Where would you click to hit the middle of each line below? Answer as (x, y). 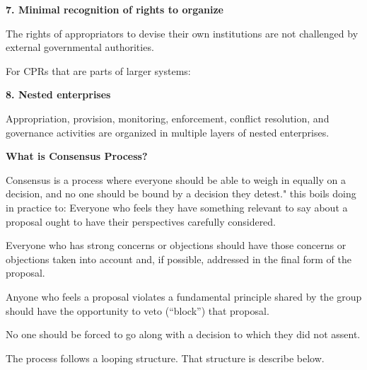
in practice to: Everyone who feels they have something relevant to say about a (177, 207)
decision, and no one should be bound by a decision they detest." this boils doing (181, 193)
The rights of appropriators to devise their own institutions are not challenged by (182, 33)
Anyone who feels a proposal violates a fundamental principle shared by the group (184, 296)
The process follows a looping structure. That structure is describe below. (165, 358)
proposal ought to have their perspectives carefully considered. (141, 221)
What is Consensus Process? (77, 156)
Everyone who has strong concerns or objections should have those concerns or (176, 245)
